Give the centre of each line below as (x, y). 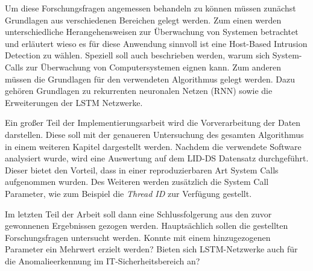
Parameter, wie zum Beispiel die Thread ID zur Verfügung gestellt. (128, 193)
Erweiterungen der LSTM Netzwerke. (74, 102)
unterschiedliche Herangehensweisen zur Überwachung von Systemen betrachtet (152, 32)
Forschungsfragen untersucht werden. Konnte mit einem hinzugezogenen (138, 237)
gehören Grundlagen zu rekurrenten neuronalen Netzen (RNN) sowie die (139, 91)
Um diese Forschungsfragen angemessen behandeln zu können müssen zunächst (150, 8)
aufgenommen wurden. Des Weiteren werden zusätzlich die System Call (137, 182)
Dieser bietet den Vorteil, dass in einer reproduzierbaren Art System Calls (142, 170)
